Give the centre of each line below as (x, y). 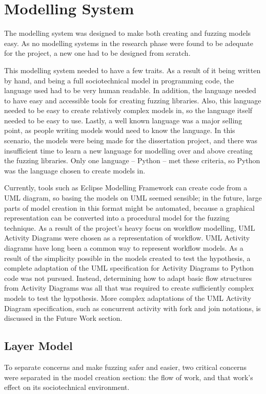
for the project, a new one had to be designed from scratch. (97, 53)
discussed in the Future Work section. (63, 318)
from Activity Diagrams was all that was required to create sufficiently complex (129, 288)
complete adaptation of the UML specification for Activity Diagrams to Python (129, 268)
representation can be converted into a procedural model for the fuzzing (117, 218)
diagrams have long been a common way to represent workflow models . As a (124, 248)
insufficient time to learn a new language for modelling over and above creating (128, 150)
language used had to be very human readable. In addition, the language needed (130, 90)
